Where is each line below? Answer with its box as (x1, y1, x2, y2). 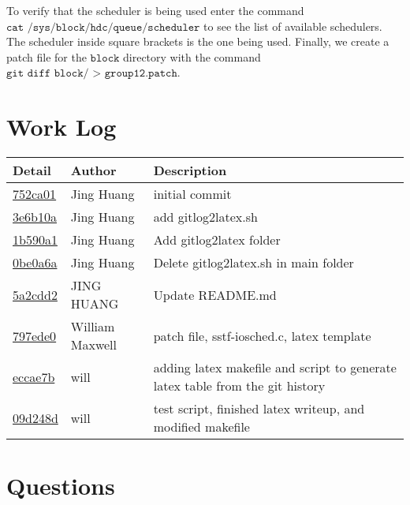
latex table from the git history (153, 376, 326, 395)
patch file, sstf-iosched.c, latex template (153, 326, 371, 345)
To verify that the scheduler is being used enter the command (6, 2, 304, 18)
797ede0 (13, 326, 57, 345)
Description (153, 161, 227, 180)
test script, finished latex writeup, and (153, 399, 365, 418)
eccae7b (13, 367, 55, 386)
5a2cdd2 (13, 285, 58, 304)
